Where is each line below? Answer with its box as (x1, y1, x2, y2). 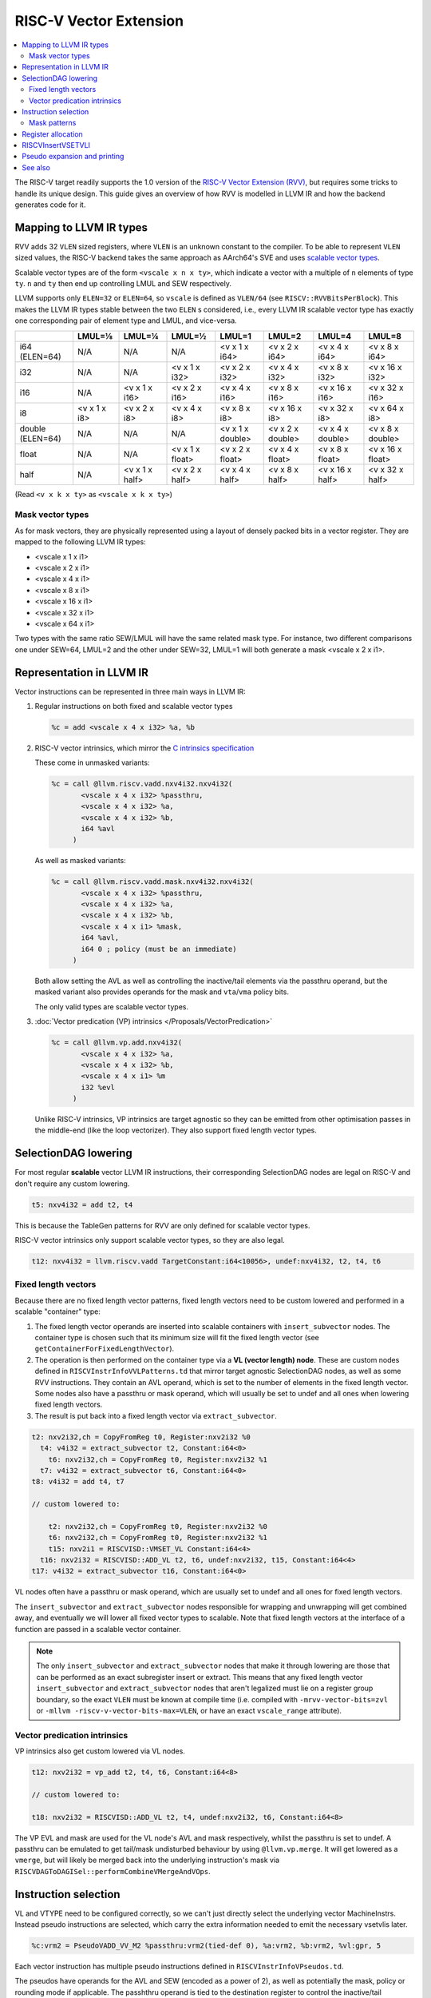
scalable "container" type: (14, 1307, 101, 1316)
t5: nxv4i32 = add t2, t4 (31, 1200, 133, 1209)
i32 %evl (81, 1083, 116, 1092)
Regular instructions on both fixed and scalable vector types (34, 702, 233, 710)
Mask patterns (29, 118, 77, 128)
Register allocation (22, 129, 83, 139)
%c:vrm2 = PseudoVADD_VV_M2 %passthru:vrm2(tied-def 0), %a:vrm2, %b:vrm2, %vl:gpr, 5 (31, 1941, 382, 1950)
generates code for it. (14, 200, 86, 209)
